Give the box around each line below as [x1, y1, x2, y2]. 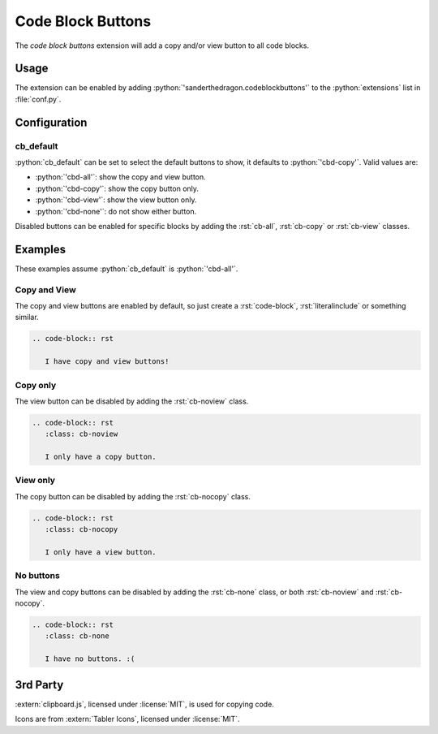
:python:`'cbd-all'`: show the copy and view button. [35, 172, 206, 182]
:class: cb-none [45, 632, 109, 641]
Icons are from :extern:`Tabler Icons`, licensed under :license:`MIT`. [15, 715, 240, 724]
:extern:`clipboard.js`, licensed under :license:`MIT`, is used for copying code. [15, 699, 275, 709]
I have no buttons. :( [45, 654, 135, 663]
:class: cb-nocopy [45, 525, 118, 534]
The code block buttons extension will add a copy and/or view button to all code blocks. [15, 41, 310, 50]
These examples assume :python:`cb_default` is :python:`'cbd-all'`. [15, 264, 238, 274]
